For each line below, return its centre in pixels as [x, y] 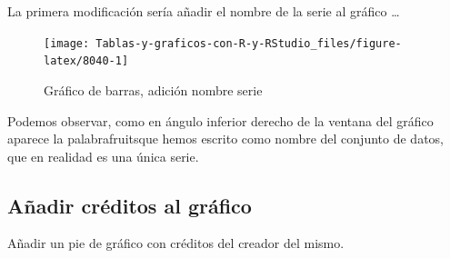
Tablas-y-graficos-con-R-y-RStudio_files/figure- [249, 43]
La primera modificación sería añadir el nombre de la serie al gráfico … [204, 11]
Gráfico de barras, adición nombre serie [153, 89]
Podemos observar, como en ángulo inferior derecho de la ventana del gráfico [220, 120]
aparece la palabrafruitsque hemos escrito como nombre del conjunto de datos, [225, 139]
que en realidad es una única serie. [103, 156]
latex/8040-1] [86, 61]
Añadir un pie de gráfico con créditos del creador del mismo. [176, 243]
